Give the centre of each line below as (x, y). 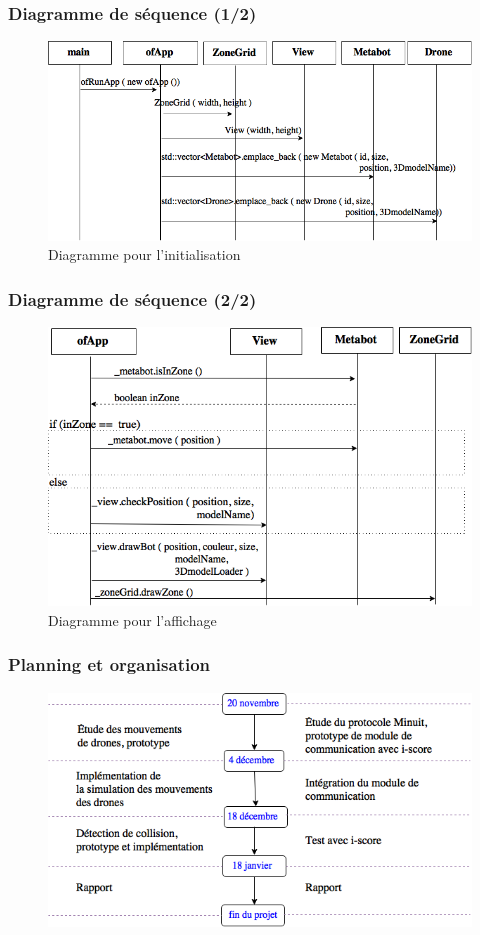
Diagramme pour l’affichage (132, 619)
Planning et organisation (109, 664)
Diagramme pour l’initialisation (144, 254)
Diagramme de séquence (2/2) (132, 298)
